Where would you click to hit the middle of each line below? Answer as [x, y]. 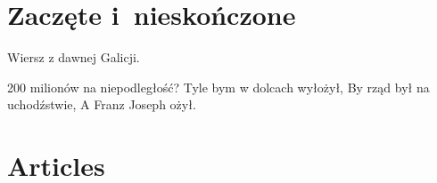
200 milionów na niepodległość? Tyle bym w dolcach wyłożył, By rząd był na [218, 87]
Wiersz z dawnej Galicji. [74, 57]
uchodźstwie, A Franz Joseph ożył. [102, 104]
